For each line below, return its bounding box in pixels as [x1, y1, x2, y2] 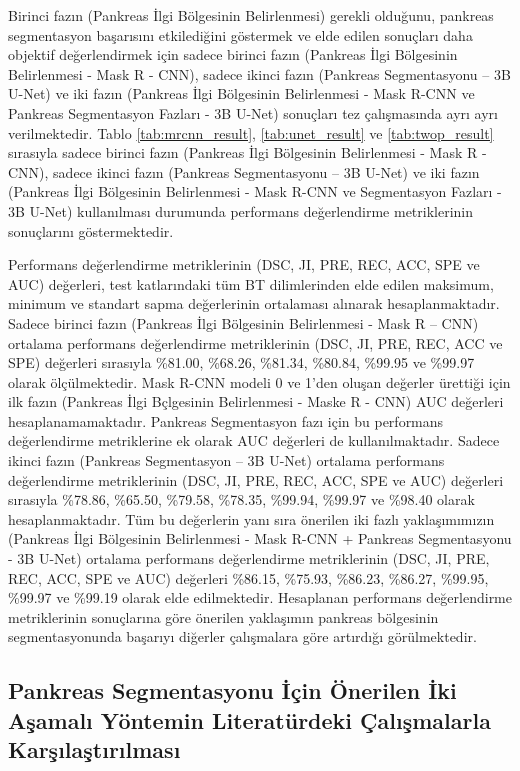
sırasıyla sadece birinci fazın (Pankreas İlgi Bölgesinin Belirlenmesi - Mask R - [8, 142, 487, 163]
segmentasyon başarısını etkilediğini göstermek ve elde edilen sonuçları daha [8, 24, 473, 45]
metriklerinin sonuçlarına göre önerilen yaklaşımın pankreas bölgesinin [8, 606, 439, 627]
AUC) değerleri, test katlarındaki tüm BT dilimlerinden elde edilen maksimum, [8, 273, 494, 294]
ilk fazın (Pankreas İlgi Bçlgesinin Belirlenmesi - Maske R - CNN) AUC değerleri [8, 391, 504, 412]
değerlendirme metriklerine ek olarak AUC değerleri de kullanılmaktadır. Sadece [8, 430, 500, 451]
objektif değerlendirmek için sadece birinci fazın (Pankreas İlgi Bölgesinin [8, 44, 458, 65]
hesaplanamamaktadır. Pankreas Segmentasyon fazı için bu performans [8, 410, 444, 431]
